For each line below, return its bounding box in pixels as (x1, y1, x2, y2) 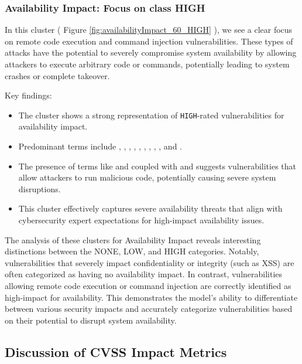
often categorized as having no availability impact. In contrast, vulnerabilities (5, 268, 283, 280)
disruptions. (18, 182, 61, 195)
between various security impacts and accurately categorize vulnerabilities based (5, 302, 293, 315)
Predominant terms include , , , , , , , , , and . (18, 140, 182, 152)
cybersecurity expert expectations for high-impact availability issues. (18, 214, 265, 226)
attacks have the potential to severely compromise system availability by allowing (5, 46, 297, 59)
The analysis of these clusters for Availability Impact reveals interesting (5, 233, 261, 246)
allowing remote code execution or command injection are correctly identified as (5, 279, 291, 291)
